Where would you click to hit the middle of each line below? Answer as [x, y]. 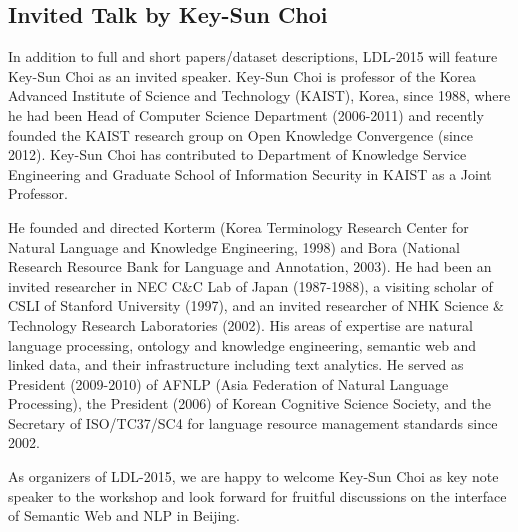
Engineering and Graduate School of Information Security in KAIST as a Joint [250, 173]
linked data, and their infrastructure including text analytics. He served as [236, 364]
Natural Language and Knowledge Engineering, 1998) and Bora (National [234, 246]
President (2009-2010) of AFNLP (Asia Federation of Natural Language [228, 383]
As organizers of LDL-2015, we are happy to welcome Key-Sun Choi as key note [253, 476]
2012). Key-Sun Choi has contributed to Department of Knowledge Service [237, 154]
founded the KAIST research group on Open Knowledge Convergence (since [241, 134]
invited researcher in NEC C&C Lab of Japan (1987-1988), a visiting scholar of [250, 285]
